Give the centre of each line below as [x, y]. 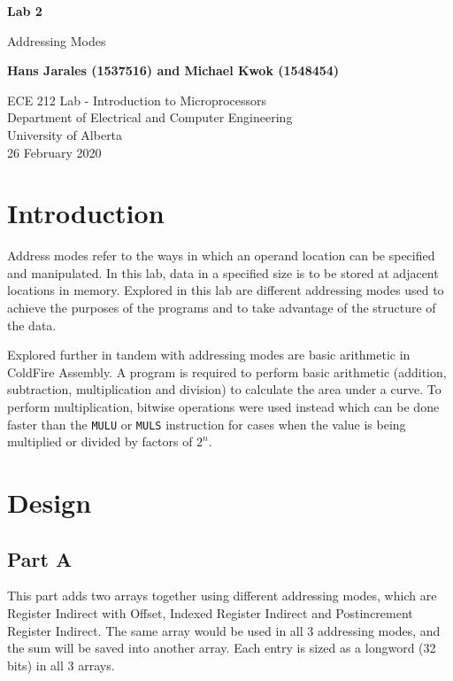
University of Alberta [65, 134]
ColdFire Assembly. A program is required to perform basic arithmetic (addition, [227, 371]
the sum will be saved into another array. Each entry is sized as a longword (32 [222, 648]
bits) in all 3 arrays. [61, 665]
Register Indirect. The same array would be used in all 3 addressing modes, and [224, 630]
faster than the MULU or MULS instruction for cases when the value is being [207, 424]
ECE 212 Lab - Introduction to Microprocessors [137, 100]
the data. [32, 325]
